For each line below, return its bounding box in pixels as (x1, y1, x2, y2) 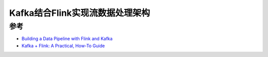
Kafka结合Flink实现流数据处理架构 (9, 7, 150, 18)
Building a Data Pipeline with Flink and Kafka (21, 36, 113, 42)
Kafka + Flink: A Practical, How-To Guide (21, 43, 105, 49)
